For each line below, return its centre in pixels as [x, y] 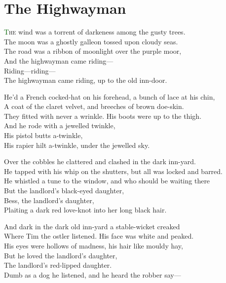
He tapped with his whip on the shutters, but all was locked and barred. [113, 171]
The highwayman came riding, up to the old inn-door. [86, 80]
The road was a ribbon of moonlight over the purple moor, [93, 51]
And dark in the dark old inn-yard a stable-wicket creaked [92, 226]
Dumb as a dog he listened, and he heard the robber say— [93, 274]
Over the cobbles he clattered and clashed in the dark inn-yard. [100, 161]
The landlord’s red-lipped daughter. [58, 265]
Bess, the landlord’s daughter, [49, 200]
